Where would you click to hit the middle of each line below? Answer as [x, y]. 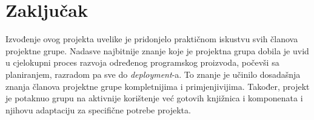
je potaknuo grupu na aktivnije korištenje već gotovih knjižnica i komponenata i [154, 98]
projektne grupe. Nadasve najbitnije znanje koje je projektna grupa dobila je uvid [157, 50]
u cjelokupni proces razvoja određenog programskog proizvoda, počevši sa [142, 62]
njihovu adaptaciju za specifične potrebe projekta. [98, 109]
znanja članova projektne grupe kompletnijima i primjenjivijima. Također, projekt [158, 86]
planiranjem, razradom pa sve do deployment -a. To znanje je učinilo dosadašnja [153, 74]
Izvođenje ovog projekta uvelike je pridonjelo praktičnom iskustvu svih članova [152, 39]
